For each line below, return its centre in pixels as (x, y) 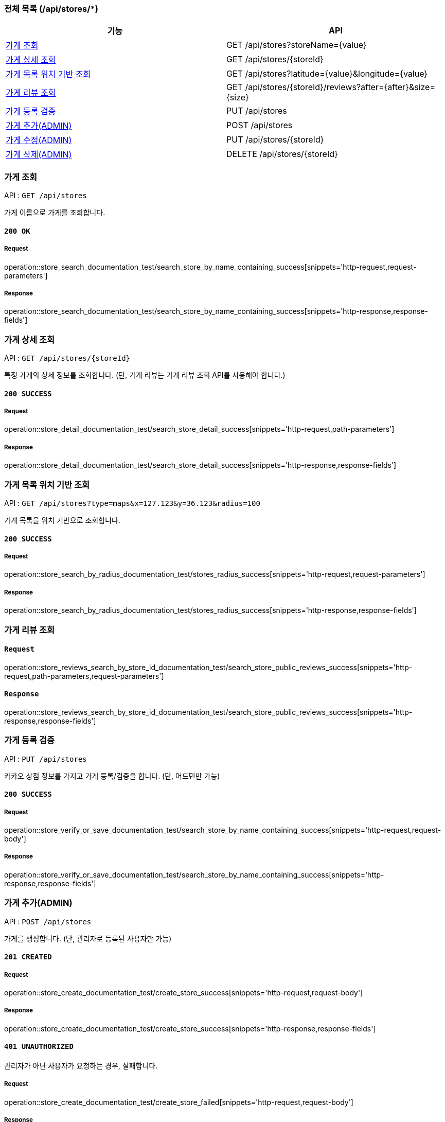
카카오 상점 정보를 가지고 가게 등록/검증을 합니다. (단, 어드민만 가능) (112, 776)
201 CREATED (28, 957)
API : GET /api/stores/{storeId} (67, 358)
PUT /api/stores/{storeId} (275, 140)
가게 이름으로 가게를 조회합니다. (55, 213)
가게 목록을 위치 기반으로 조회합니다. (62, 520)
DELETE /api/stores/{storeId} (282, 154)
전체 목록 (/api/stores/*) (51, 9)
